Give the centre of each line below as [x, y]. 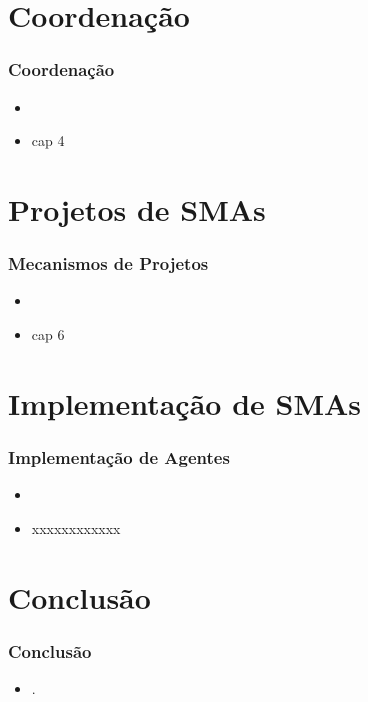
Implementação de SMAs [185, 402]
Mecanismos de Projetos [108, 263]
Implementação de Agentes [119, 456]
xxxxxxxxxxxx [76, 527]
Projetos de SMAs [137, 208]
